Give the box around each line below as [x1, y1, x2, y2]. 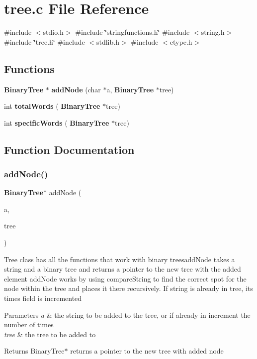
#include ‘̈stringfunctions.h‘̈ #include [75, 27, 190, 37]
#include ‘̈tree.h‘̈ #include [4, 36, 85, 47]
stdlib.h [96, 36, 119, 47]
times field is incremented [4, 293, 82, 303]
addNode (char [51, 84, 101, 94]
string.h [201, 27, 225, 37]
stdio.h [43, 27, 64, 37]
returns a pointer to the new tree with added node [70, 346, 224, 356]
